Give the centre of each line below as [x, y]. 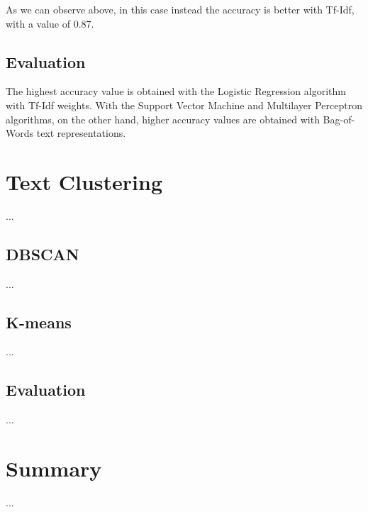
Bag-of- [339, 119]
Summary [54, 468]
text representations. [81, 133]
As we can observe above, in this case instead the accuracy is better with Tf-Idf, [180, 9]
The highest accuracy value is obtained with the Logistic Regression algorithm [176, 91]
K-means [39, 322]
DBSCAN [43, 254]
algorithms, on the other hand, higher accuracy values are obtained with [163, 119]
